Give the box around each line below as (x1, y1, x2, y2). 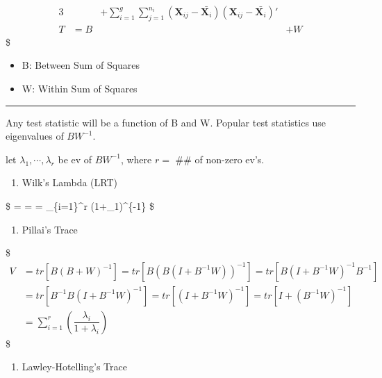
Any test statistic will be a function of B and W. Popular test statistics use (6, 115, 326, 129)
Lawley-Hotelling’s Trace (22, 359, 127, 374)
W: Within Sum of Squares (22, 81, 138, 96)
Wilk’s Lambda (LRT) (22, 175, 117, 190)
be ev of (58, 151, 92, 166)
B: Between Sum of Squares (22, 58, 140, 72)
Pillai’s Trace (22, 222, 78, 236)
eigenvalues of (6, 129, 64, 143)
